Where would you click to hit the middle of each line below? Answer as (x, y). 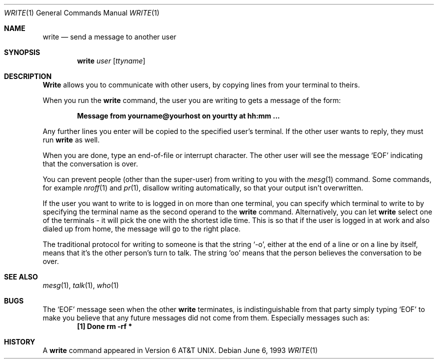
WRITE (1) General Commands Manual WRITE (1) (82, 13)
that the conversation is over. (90, 164)
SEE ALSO (21, 277)
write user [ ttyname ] (111, 61)
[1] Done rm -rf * (105, 326)
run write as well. (71, 140)
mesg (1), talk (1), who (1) (81, 285)
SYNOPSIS (22, 52)
